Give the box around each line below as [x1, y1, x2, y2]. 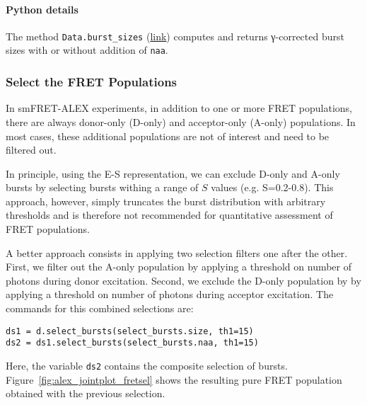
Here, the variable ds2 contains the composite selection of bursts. [6, 358, 288, 372]
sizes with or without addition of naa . [6, 42, 168, 57]
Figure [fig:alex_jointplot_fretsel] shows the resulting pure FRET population [6, 372, 342, 387]
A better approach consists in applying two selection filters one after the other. [6, 245, 348, 260]
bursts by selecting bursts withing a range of [6, 180, 199, 195]
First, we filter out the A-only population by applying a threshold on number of [6, 259, 352, 274]
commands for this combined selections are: [6, 301, 194, 316]
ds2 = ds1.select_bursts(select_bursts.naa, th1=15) [6, 338, 259, 348]
